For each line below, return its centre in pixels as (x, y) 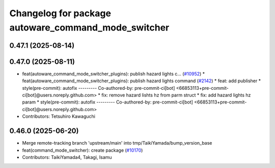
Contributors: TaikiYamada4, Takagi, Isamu (67, 157)
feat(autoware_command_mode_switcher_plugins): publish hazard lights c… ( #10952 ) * (114, 74)
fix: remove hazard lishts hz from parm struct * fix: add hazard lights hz (176, 95)
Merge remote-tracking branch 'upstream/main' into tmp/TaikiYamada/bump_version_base (117, 143)
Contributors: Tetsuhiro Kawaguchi (59, 116)
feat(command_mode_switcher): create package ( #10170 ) (82, 150)
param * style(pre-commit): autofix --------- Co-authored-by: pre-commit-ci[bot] (108, 102)
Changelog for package (60, 13)
